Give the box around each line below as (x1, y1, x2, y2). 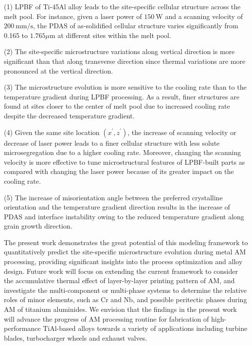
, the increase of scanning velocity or (127, 127, 236, 137)
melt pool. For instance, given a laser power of (4, 11, 142, 21)
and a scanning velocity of (165, 11, 243, 21)
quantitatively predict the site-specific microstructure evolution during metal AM (4, 247, 246, 257)
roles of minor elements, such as (4, 294, 99, 305)
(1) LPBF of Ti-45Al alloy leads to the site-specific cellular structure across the (4, 1, 241, 11)
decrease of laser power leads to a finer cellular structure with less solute (4, 137, 220, 148)
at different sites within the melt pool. (57, 30, 171, 40)
